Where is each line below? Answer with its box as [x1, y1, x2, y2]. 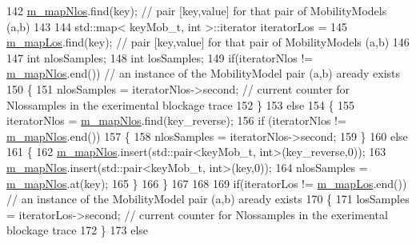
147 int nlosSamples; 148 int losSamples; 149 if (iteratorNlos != [6, 49, 314, 66]
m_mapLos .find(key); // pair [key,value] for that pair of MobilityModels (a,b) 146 [6, 34, 410, 50]
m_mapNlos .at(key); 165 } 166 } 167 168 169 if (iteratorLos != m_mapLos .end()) [6, 174, 407, 191]
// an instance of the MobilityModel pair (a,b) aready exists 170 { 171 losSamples [6, 190, 410, 207]
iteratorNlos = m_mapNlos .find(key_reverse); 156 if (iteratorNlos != [6, 112, 346, 129]
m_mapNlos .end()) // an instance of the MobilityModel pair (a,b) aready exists [6, 65, 400, 82]
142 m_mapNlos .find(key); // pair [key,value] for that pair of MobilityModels [6, 2, 387, 18]
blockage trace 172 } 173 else [6, 222, 149, 238]
